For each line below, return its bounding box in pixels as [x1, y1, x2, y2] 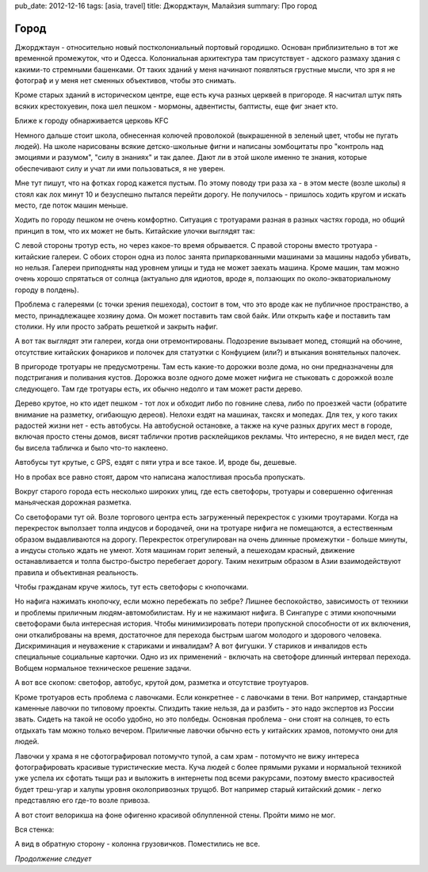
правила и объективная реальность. [14, 567, 139, 577]
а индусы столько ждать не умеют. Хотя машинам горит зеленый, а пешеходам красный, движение [14, 545, 356, 554]
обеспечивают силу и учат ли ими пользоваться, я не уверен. [14, 163, 226, 173]
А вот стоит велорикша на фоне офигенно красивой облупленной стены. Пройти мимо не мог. [14, 810, 336, 820]
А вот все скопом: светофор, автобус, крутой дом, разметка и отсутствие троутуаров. [14, 678, 309, 687]
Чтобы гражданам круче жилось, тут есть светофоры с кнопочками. [14, 582, 249, 592]
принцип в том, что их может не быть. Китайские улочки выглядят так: [14, 226, 255, 235]
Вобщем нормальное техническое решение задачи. [14, 663, 192, 672]
